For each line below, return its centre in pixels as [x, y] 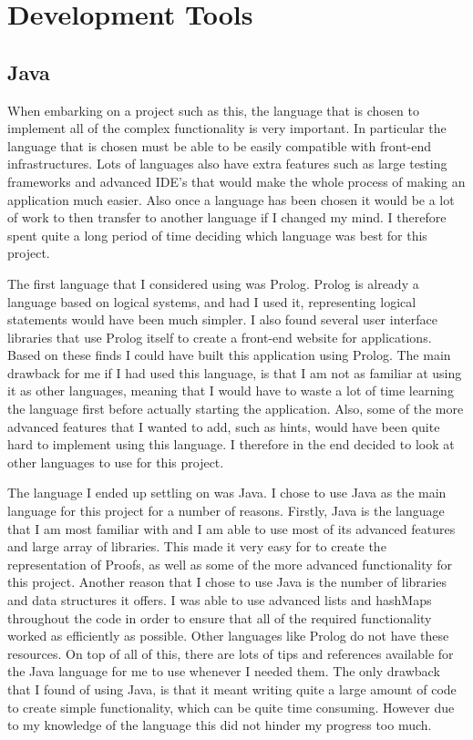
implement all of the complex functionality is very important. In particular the [227, 128]
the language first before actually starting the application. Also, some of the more [236, 409]
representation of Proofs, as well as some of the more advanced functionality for [230, 564]
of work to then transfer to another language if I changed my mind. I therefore [227, 217]
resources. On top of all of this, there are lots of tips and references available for [231, 653]
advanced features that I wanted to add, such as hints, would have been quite [224, 426]
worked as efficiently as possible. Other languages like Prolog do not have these [228, 636]
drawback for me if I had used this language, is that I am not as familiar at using [235, 372]
